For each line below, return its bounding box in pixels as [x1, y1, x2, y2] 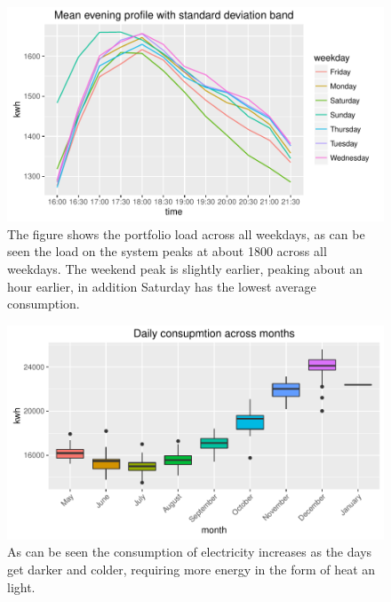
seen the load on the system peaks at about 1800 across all [7, 242, 327, 261]
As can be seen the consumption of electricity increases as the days [7, 542, 372, 561]
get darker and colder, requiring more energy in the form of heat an [7, 560, 376, 578]
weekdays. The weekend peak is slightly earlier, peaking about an [7, 259, 363, 277]
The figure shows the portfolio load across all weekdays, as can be [7, 224, 365, 243]
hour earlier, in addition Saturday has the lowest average [7, 277, 316, 295]
